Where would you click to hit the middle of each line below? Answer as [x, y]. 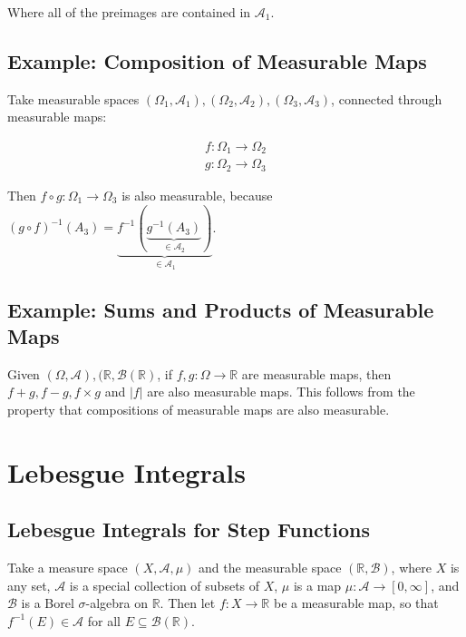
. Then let [188, 603]
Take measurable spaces [73, 98]
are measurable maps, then [316, 373]
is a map [317, 585]
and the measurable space [270, 568]
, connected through [387, 98]
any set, [29, 585]
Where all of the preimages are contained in [129, 12]
